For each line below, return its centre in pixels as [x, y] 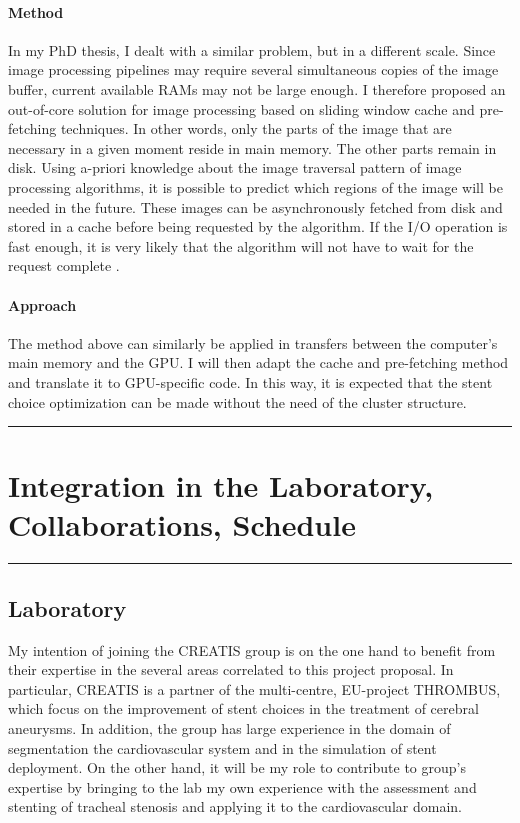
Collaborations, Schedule [182, 524]
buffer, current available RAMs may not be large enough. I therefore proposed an [257, 88]
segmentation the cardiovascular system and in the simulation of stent [222, 747]
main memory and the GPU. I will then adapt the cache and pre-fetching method [258, 362]
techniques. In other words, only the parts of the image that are [256, 128]
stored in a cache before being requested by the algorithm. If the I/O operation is [258, 226]
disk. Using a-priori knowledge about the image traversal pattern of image [235, 167]
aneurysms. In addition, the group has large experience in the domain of [229, 727]
